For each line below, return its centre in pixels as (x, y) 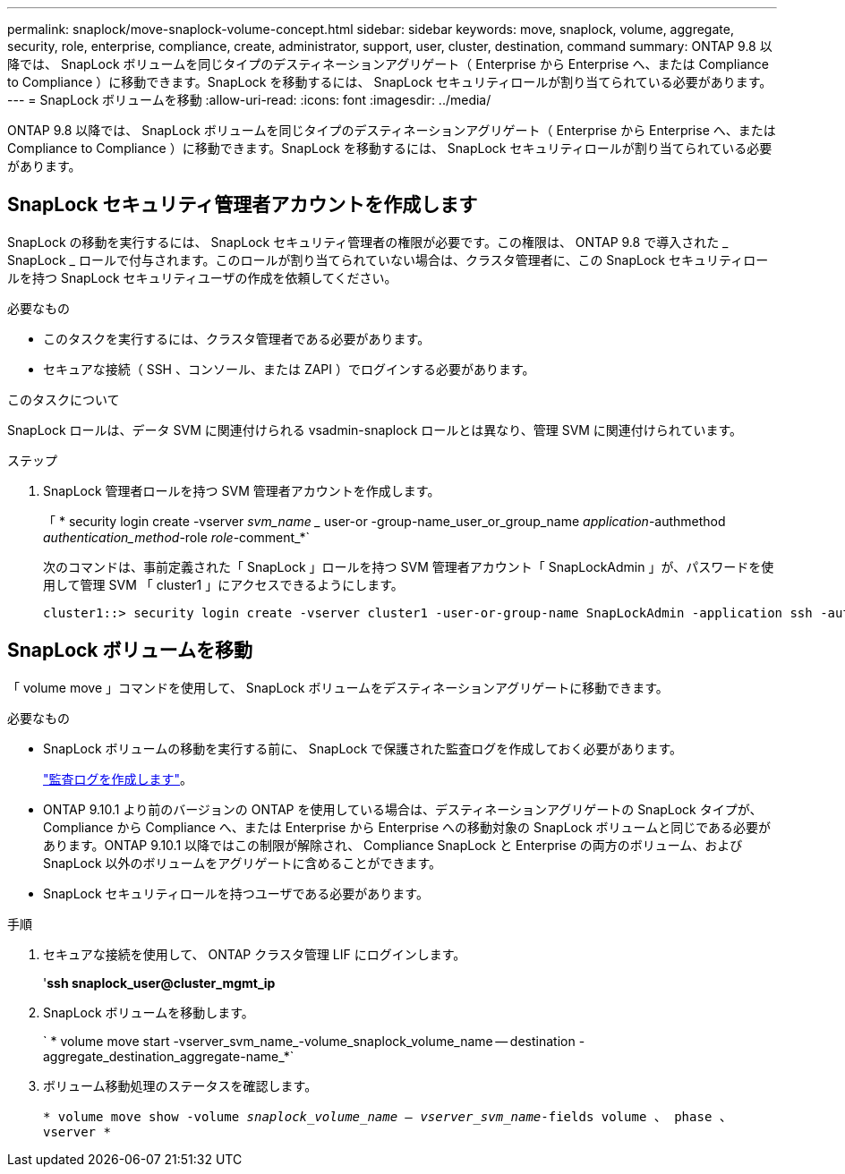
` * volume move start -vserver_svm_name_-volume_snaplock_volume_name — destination (309, 1041)
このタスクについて (64, 399)
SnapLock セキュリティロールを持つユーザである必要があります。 (236, 893)
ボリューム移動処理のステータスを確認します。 (180, 1085)
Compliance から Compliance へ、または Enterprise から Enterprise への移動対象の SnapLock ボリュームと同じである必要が (407, 827)
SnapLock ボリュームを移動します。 (149, 1012)
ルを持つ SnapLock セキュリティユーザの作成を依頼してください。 (202, 277)
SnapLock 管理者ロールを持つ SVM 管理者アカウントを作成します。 (242, 490)
